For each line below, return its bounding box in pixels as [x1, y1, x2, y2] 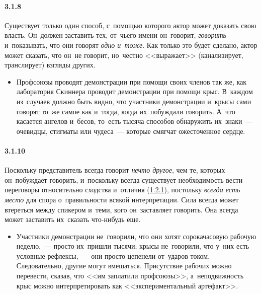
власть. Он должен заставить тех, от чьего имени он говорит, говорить [5, 30, 226, 40]
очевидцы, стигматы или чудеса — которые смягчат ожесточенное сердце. [16, 125, 245, 136]
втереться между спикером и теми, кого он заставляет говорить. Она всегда [5, 204, 238, 214]
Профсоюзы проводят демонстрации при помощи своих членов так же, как [16, 76, 247, 87]
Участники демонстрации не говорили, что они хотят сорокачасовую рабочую [16, 231, 256, 241]
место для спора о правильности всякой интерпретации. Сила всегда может [5, 194, 239, 204]
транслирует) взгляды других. [5, 59, 96, 70]
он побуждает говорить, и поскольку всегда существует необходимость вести [5, 174, 243, 185]
